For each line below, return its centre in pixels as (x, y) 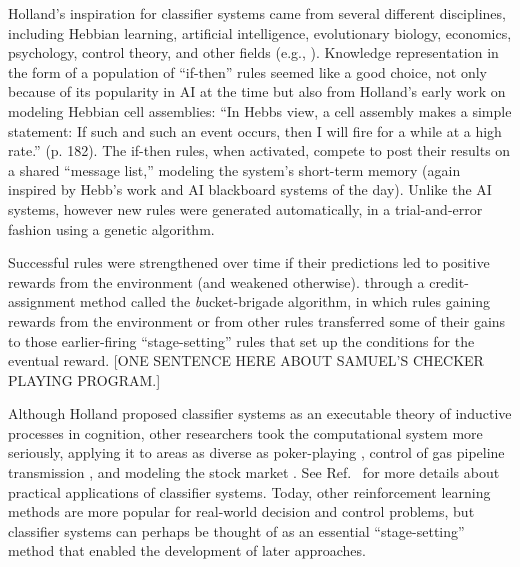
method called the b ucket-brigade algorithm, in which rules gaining (285, 301)
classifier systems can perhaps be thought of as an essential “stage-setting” (236, 530)
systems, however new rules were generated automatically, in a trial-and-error (245, 208)
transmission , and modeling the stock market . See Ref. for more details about (254, 472)
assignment (42, 301)
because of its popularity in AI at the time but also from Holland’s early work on (257, 91)
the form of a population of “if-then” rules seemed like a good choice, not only (247, 71)
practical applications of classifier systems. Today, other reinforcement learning (249, 491)
